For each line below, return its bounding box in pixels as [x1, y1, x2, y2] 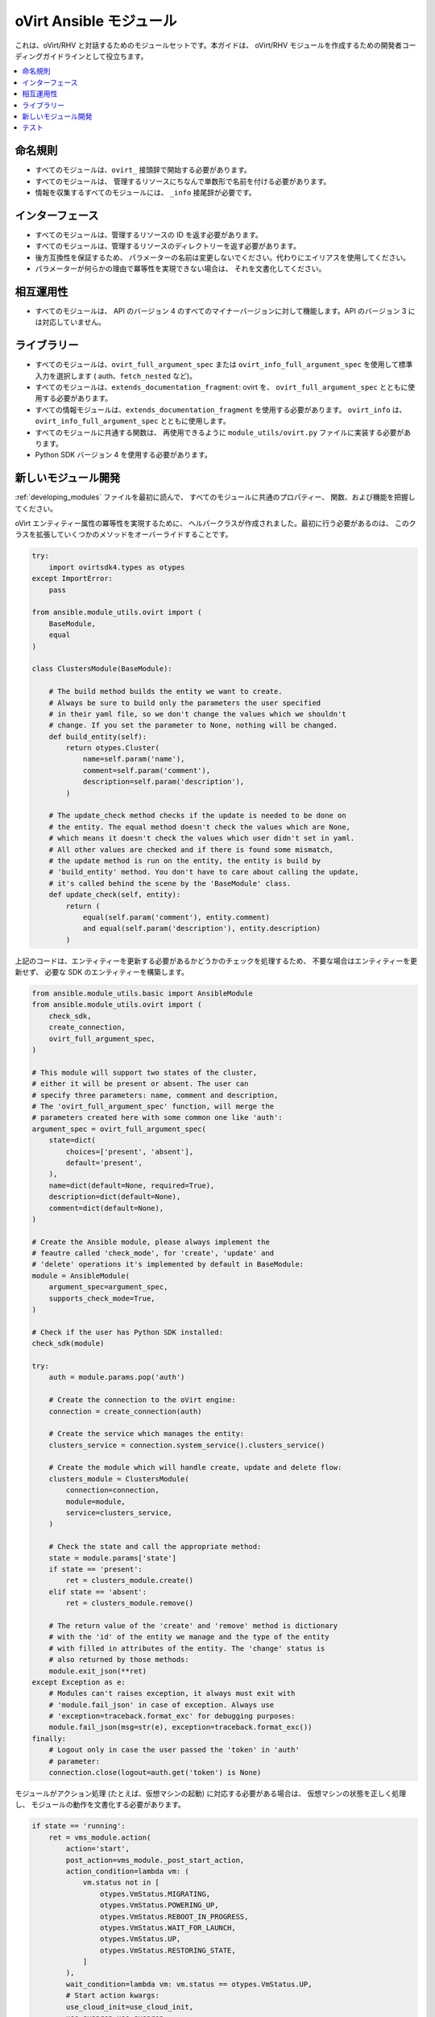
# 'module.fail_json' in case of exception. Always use [48, 1700, 275, 1710]
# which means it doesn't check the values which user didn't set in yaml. [48, 833, 355, 843]
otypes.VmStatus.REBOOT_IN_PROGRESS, [99, 1912, 249, 1921]
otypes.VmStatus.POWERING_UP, [99, 1901, 219, 1910]
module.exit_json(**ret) [48, 1666, 147, 1676]
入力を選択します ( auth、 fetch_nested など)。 [35, 371, 197, 381]
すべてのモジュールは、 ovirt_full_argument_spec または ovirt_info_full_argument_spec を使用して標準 [35, 360, 413, 370]
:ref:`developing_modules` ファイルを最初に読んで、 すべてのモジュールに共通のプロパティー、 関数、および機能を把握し [14, 492, 416, 502]
